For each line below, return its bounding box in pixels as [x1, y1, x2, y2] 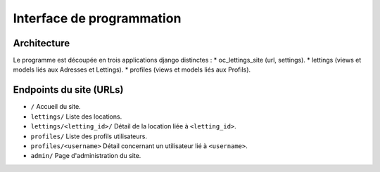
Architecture [13, 37, 70, 49]
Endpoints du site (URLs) [13, 84, 124, 96]
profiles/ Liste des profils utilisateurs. [30, 132, 148, 140]
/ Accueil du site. [30, 102, 81, 111]
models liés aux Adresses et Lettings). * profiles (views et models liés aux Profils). [13, 65, 251, 74]
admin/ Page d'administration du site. [30, 152, 141, 160]
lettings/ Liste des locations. [30, 112, 122, 121]
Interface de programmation [13, 11, 182, 26]
